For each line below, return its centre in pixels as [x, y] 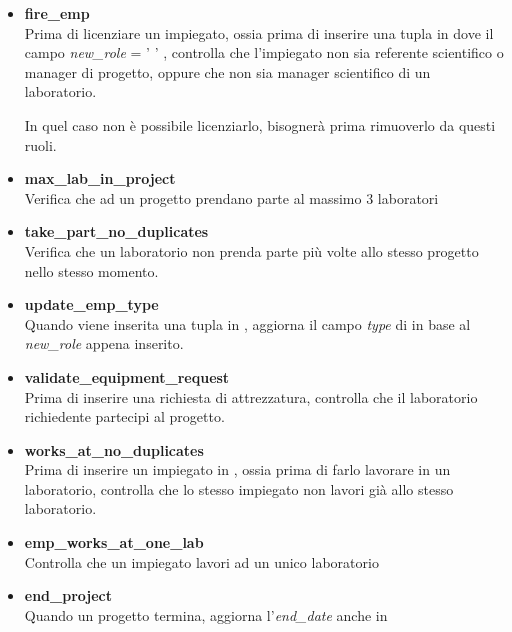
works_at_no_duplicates [114, 449]
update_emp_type [91, 304]
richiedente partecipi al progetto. [124, 416]
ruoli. [40, 144]
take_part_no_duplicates [116, 231]
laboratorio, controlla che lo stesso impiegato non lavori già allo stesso [239, 488]
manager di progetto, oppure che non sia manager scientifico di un [227, 71]
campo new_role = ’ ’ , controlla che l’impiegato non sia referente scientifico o [264, 52]
